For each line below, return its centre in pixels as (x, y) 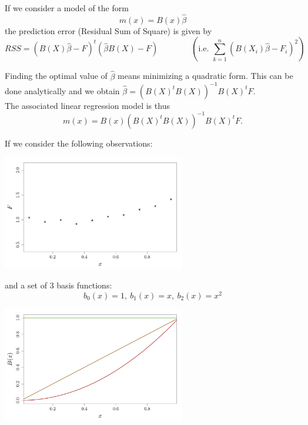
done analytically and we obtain (62, 90)
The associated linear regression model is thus (87, 105)
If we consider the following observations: (79, 143)
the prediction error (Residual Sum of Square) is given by (108, 30)
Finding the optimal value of (56, 76)
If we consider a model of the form (67, 8)
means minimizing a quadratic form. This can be (205, 76)
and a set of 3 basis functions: (58, 285)
